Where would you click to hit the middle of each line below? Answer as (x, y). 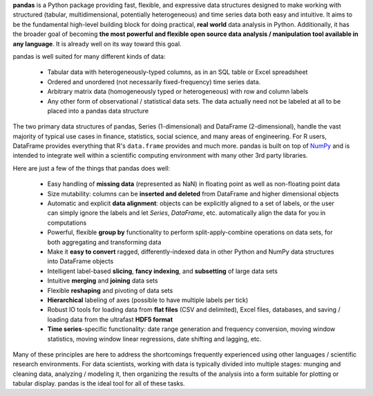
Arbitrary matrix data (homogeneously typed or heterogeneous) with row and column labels (178, 92)
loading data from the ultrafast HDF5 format (110, 319)
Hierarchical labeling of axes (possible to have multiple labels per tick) (148, 300)
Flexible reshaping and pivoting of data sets (110, 290)
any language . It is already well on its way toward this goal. (97, 44)
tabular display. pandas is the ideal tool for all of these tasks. (99, 384)
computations (67, 223)
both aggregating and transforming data (104, 242)
